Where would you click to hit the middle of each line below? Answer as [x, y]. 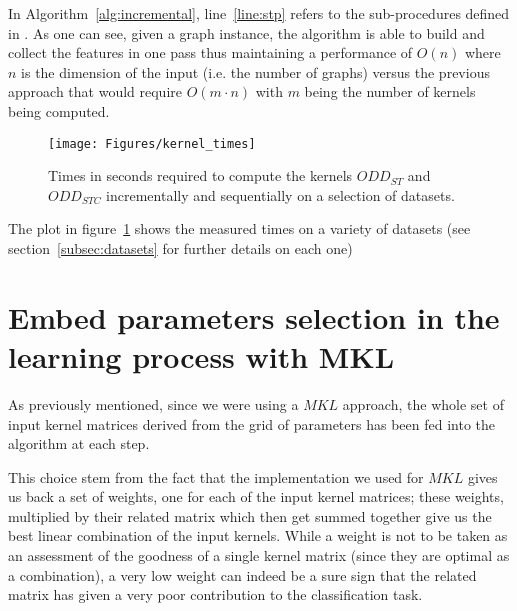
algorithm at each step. [79, 443]
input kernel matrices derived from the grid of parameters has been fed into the [252, 423]
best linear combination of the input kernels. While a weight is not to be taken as [258, 535]
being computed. [59, 110]
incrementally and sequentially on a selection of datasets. [280, 194]
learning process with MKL [201, 355]
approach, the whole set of [423, 403]
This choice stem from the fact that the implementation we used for [216, 476]
